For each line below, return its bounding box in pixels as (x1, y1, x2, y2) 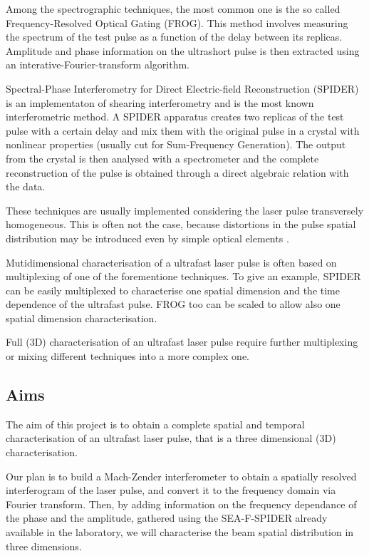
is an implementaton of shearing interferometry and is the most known (6, 95, 314, 110)
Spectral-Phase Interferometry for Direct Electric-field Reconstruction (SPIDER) (6, 81, 359, 96)
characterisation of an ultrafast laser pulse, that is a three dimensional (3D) (6, 431, 336, 446)
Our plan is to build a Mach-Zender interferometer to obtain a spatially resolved (6, 468, 357, 483)
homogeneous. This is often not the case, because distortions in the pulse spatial (6, 217, 356, 232)
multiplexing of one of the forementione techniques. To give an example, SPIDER (6, 269, 361, 284)
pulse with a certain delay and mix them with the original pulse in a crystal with (6, 123, 360, 138)
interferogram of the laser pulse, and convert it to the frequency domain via (6, 483, 336, 498)
